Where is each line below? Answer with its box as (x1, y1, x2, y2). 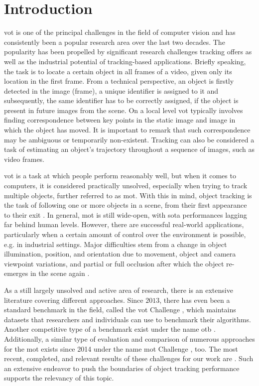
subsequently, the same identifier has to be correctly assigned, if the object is (4, 95, 239, 106)
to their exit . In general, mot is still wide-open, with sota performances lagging (4, 209, 247, 220)
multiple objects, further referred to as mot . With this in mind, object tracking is (4, 190, 252, 200)
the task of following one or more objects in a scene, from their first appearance (4, 200, 247, 210)
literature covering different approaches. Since (4, 294, 143, 305)
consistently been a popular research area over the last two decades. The (4, 36, 225, 47)
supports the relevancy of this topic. (4, 373, 114, 383)
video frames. (4, 153, 45, 164)
